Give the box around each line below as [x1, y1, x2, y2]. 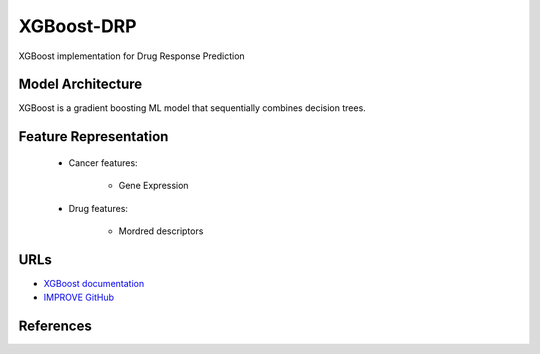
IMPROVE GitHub [43, 291, 115, 304]
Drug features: [68, 202, 129, 214]
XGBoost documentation [43, 277, 145, 289]
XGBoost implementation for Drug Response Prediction [18, 50, 245, 62]
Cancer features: [68, 156, 139, 169]
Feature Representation [18, 128, 169, 145]
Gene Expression [118, 180, 189, 192]
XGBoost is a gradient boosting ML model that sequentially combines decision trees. [18, 102, 367, 114]
